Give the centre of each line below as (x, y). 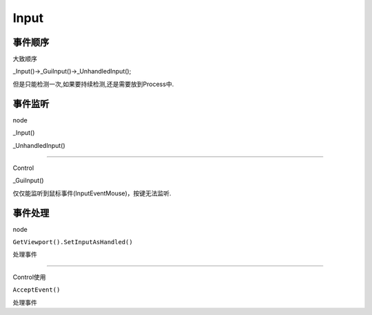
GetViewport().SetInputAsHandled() (73, 242)
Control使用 (29, 277)
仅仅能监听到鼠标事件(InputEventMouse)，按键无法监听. (92, 193)
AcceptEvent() (37, 290)
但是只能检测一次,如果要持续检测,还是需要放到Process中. (93, 84)
